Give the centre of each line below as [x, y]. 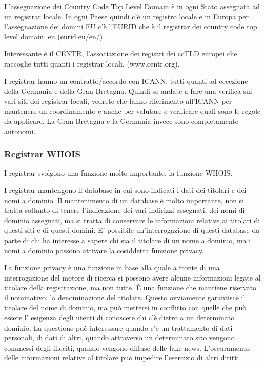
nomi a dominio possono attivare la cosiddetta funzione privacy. [104, 250]
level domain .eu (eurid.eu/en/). [55, 36]
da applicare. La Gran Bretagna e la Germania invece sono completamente [121, 121]
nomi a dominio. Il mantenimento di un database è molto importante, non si [124, 200]
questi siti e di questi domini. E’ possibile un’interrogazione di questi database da [132, 230]
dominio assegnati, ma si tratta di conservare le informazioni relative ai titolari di [132, 220]
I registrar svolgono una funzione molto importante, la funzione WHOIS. [118, 173]
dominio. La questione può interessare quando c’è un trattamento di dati [118, 327]
